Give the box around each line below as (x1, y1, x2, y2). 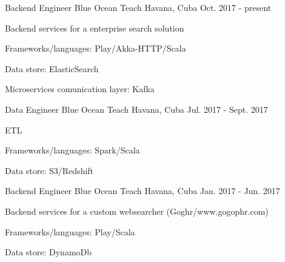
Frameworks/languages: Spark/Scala (5, 144, 140, 156)
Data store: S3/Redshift (5, 164, 94, 176)
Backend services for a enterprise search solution (5, 21, 184, 34)
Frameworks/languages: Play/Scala (5, 225, 135, 238)
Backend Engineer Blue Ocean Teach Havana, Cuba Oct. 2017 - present (5, 1, 272, 13)
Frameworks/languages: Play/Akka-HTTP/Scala (5, 42, 186, 55)
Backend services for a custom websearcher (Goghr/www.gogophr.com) (5, 204, 269, 217)
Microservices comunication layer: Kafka (5, 82, 155, 95)
